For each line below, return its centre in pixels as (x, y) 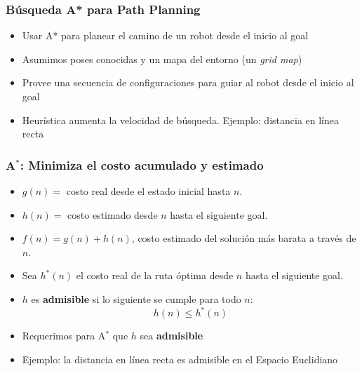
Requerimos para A (64, 336)
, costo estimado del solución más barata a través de (244, 238)
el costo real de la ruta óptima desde (155, 275)
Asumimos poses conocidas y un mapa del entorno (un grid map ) (162, 59)
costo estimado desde (113, 214)
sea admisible (172, 336)
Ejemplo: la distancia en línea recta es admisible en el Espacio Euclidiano (180, 359)
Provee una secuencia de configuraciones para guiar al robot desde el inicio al (188, 82)
